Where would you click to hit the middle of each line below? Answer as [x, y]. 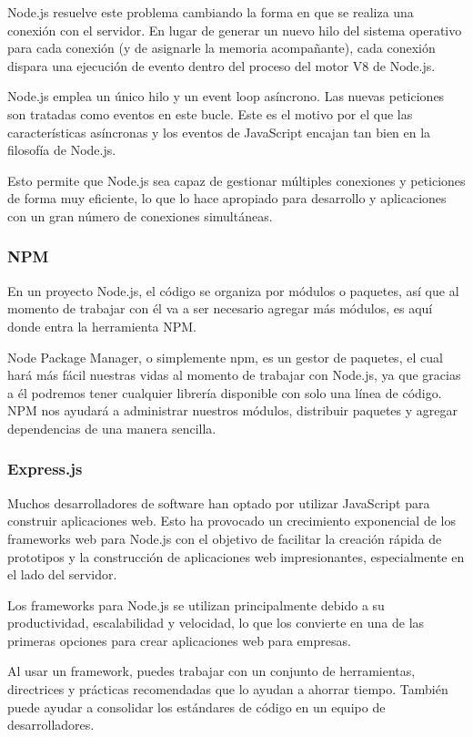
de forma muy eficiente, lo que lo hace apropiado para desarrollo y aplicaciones [227, 198]
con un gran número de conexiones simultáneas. [140, 215]
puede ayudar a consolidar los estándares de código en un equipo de [196, 706]
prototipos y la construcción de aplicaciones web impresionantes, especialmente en [236, 556]
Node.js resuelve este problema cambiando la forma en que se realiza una [211, 12]
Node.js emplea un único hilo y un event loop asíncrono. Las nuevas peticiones [226, 96]
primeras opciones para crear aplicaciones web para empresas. [179, 640]
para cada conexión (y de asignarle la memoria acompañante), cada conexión [221, 48]
